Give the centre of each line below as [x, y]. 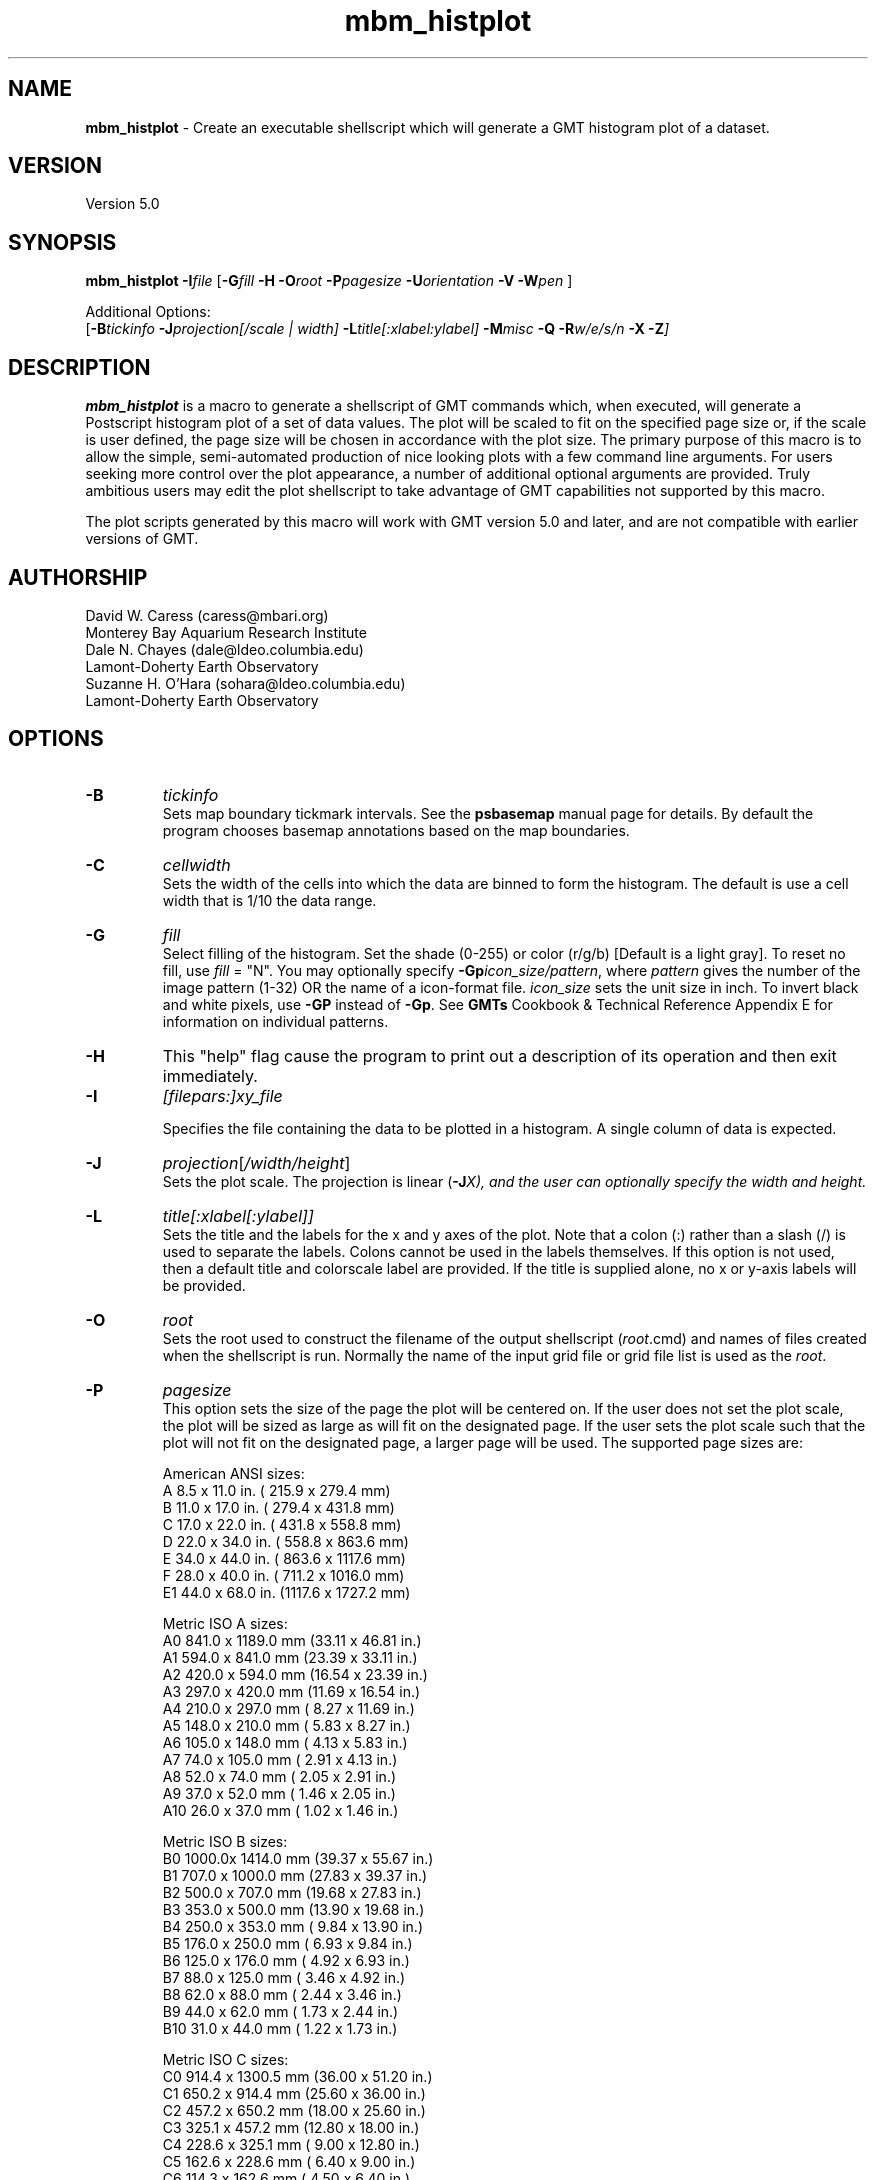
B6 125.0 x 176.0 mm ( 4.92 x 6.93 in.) [286, 1960]
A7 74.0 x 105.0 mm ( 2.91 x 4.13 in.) [280, 1759]
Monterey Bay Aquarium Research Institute [226, 632]
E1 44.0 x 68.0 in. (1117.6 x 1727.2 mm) [286, 1592]
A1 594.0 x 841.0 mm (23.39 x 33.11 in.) [290, 1657]
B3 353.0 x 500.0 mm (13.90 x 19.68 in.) [293, 1909]
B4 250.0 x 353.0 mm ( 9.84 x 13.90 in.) [293, 1926]
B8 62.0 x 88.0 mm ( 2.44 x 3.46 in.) [282, 1994]
